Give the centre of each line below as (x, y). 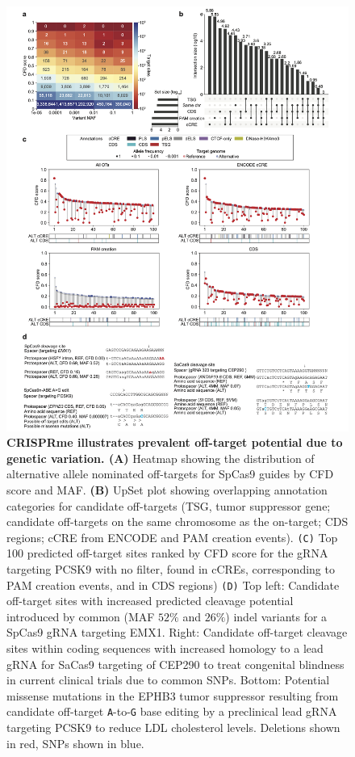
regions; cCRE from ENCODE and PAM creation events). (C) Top (172, 537)
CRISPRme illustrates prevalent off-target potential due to (175, 442)
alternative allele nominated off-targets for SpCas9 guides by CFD (170, 474)
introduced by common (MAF (81, 616)
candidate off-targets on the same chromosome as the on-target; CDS (177, 521)
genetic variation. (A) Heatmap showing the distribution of (161, 458)
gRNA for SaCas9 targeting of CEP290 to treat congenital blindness (175, 664)
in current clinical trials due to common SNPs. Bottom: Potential (168, 680)
